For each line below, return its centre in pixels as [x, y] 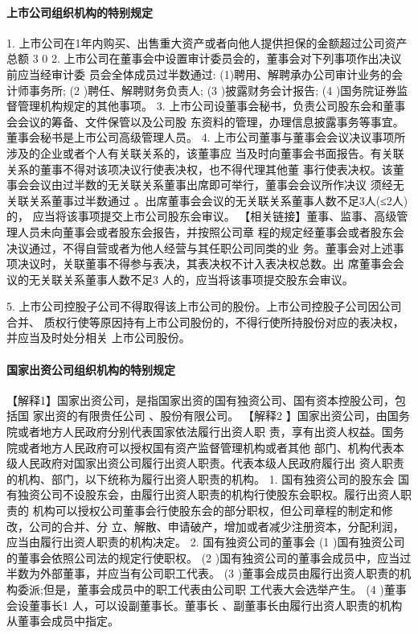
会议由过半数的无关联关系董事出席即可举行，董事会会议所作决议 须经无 [216, 185]
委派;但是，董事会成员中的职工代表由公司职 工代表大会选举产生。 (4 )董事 [212, 589]
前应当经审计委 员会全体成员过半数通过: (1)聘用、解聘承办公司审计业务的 [199, 74]
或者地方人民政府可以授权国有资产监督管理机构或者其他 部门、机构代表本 [211, 447]
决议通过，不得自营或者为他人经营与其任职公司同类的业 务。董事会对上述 [200, 247]
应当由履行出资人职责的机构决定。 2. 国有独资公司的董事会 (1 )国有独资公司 [206, 542]
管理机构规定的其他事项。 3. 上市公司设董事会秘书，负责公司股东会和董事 [211, 106]
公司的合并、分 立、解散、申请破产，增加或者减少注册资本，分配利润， [216, 526]
